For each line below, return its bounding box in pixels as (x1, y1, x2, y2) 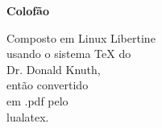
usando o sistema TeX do (6, 45, 131, 62)
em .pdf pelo (6, 92, 69, 109)
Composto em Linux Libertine (6, 29, 156, 46)
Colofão (6, 2, 49, 19)
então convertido (6, 76, 89, 93)
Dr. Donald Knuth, (6, 60, 101, 77)
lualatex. (6, 108, 49, 125)
